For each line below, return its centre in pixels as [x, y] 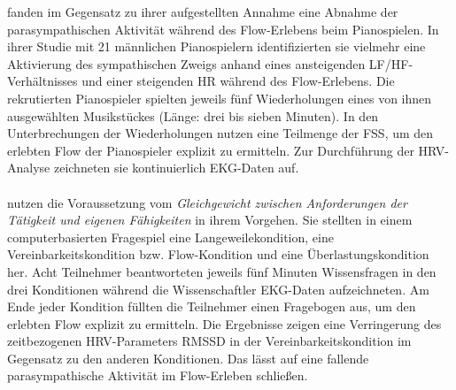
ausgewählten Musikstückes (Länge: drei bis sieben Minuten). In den [193, 115]
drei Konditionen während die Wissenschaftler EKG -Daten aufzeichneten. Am [218, 289]
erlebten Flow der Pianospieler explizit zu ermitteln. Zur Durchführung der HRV [226, 150]
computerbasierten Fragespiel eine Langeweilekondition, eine [170, 237]
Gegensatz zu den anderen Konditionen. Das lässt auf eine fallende [188, 358]
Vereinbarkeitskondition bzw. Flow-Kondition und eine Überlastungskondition [218, 254]
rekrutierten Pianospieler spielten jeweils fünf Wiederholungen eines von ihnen [220, 98]
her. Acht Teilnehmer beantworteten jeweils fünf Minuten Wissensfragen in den [222, 271]
